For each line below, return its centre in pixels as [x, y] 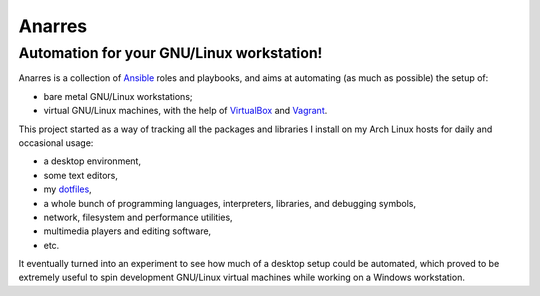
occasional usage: [56, 142]
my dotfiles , [67, 189]
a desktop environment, [92, 161]
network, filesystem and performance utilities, [138, 217]
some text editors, [81, 175]
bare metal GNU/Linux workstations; [118, 96]
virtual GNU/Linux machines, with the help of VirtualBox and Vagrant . [185, 111]
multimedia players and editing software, [127, 231]
